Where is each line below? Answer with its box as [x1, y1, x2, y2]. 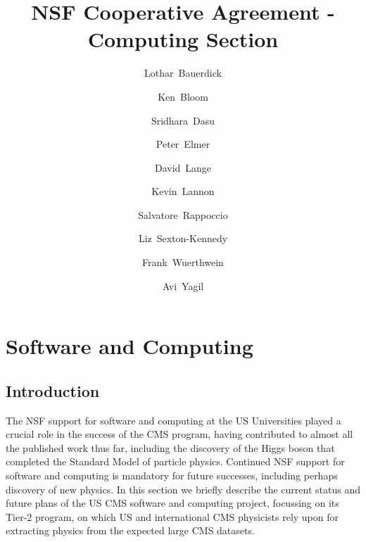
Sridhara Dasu [151, 113, 215, 127]
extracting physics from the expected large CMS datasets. [6, 523, 255, 538]
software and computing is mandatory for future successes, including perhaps [6, 468, 338, 483]
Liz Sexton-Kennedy [138, 231, 228, 246]
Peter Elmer [156, 137, 210, 151]
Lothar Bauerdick [144, 65, 222, 80]
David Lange [154, 160, 212, 175]
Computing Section [87, 25, 279, 53]
